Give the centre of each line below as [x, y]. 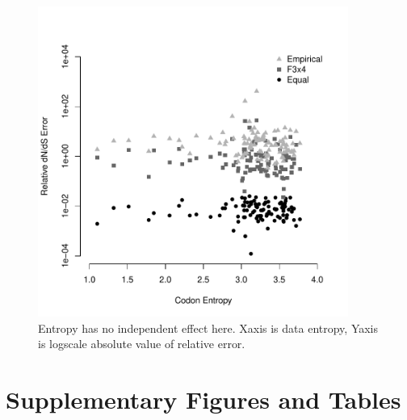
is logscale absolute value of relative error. [142, 344]
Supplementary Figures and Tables [203, 399]
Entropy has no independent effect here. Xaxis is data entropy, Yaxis [208, 328]
